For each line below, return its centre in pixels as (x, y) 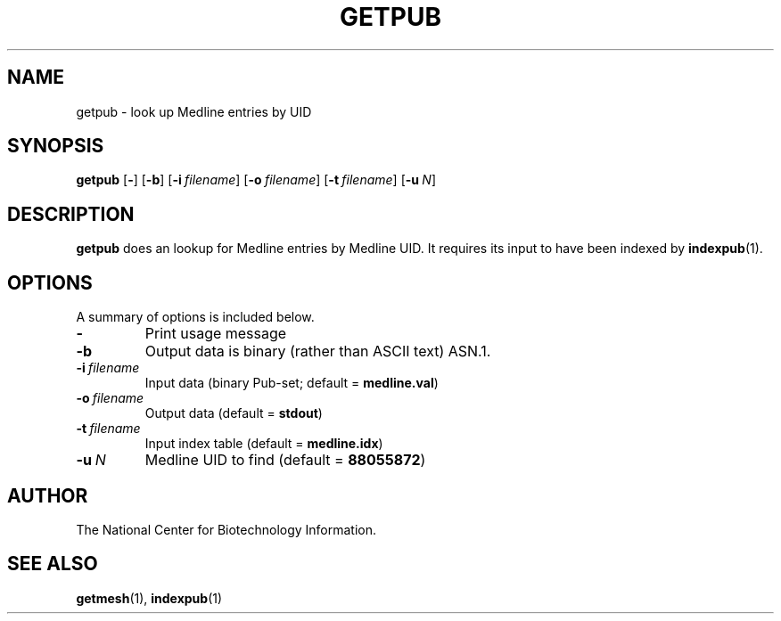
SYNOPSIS (56, 146)
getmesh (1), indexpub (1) (149, 598)
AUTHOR (48, 495)
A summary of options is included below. (195, 317)
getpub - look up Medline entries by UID (194, 111)
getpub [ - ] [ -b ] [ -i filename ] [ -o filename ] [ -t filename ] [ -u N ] (256, 180)
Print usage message (216, 334)
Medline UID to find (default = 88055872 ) (285, 460)
